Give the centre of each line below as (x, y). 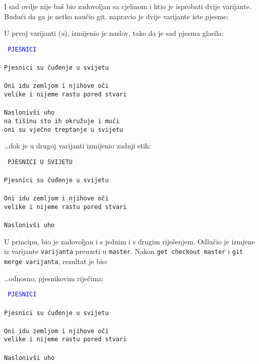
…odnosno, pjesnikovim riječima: (54, 278)
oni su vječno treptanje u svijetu (64, 129)
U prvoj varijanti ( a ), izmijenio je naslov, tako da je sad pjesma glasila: (114, 33)
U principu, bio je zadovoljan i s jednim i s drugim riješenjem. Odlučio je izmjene (129, 241)
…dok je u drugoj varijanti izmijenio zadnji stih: (78, 146)
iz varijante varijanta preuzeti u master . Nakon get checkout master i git (124, 251)
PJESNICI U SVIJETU (40, 162)
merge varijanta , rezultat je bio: (56, 261)
